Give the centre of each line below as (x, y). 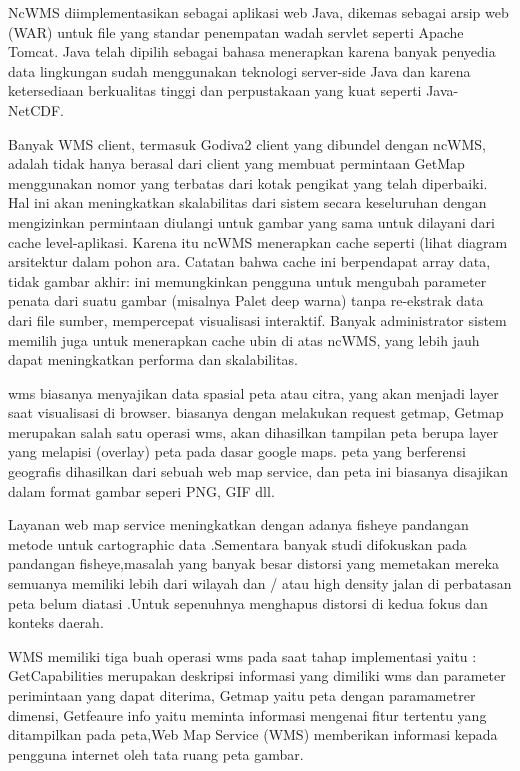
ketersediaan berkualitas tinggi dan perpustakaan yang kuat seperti (215, 90)
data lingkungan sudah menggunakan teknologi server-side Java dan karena (239, 70)
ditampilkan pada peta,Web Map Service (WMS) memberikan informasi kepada (253, 734)
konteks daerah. (56, 622)
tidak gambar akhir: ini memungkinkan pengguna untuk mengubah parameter (247, 280)
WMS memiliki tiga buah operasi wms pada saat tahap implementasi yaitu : (242, 655)
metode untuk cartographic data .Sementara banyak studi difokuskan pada (237, 543)
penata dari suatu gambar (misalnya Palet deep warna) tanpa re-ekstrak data (246, 300)
